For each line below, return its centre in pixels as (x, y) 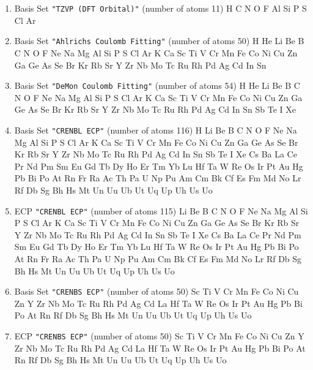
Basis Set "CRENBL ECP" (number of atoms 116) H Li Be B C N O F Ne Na (156, 130)
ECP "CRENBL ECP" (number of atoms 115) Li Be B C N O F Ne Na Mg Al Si (161, 210)
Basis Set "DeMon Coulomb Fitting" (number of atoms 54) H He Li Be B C (157, 85)
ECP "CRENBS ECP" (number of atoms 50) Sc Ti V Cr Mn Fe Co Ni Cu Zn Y (159, 336)
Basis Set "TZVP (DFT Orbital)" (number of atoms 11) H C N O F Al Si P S (160, 8)
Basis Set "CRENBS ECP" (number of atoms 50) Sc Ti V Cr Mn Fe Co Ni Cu (156, 291)
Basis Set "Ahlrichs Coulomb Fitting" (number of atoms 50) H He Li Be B (159, 41)
